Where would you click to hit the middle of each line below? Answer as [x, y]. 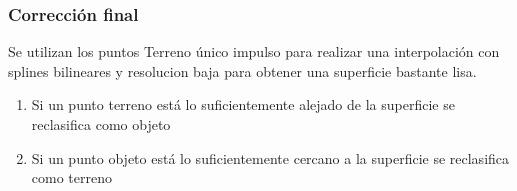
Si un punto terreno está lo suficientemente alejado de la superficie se [243, 104]
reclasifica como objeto [101, 124]
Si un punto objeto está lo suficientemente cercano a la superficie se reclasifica [270, 157]
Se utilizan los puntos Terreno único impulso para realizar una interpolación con [254, 51]
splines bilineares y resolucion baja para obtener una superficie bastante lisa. [242, 70]
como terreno [71, 177]
